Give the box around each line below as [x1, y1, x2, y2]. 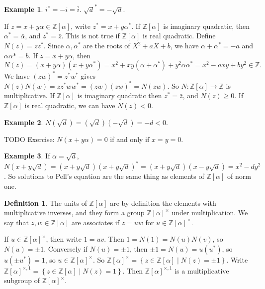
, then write [46, 234, 82, 244]
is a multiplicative [175, 265, 229, 276]
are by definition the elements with [110, 197, 216, 208]
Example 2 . [4, 117, 43, 127]
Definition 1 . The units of [4, 197, 87, 208]
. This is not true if [61, 30, 120, 41]
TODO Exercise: [4, 134, 55, 144]
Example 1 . [4, 4, 43, 14]
